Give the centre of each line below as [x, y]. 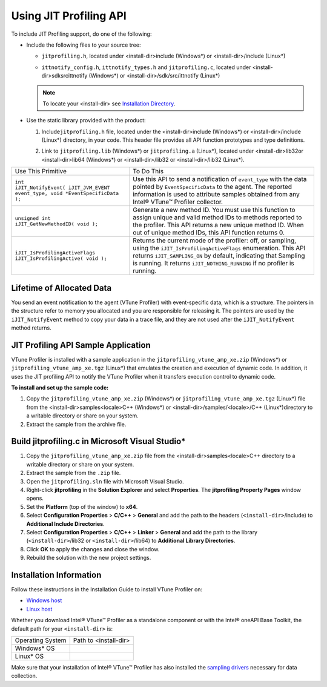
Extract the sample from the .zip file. [74, 473]
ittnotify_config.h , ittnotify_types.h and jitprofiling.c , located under [146, 67]
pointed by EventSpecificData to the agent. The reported [212, 187]
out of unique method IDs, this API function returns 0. [208, 233]
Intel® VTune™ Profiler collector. [178, 202]
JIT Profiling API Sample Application [81, 345]
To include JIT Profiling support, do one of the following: [81, 34]
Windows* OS [35, 648]
